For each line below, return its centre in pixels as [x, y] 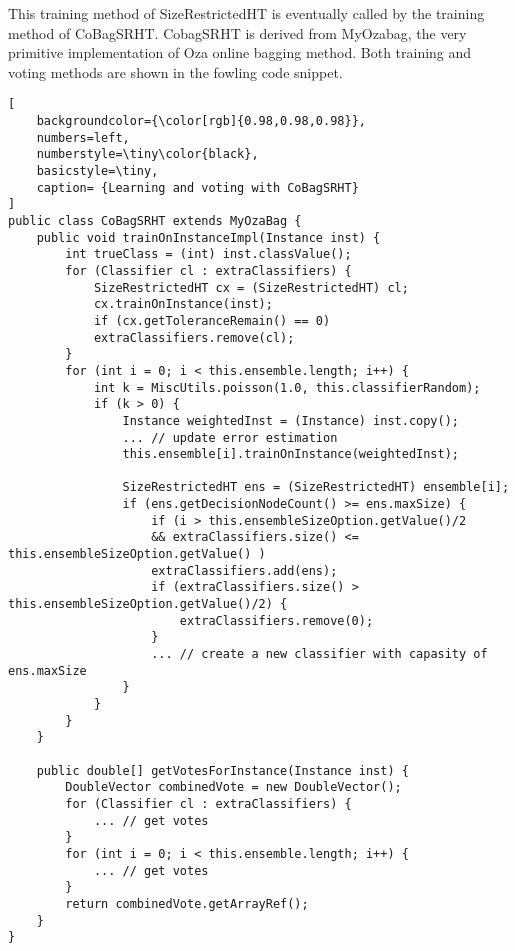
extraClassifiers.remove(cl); [194, 337]
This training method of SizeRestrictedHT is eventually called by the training [246, 13]
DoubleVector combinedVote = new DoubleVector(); [233, 787]
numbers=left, [83, 137]
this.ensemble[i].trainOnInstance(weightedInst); [291, 454]
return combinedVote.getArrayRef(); [187, 903]
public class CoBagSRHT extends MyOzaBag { [155, 220]
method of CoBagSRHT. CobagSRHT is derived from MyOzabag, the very [237, 32]
